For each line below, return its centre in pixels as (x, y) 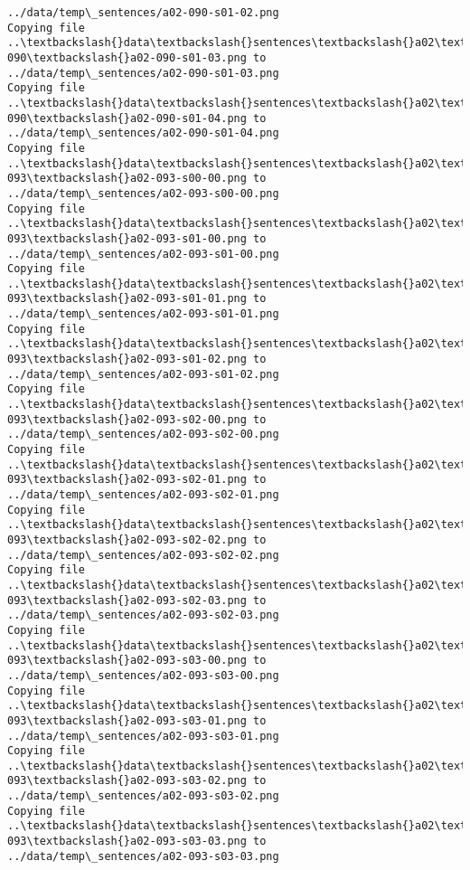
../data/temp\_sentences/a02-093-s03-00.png (143, 675)
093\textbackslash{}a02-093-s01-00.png (127, 238)
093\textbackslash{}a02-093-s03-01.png (127, 720)
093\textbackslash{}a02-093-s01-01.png (127, 299)
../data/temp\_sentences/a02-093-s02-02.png (143, 555)
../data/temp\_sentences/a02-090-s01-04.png (143, 133)
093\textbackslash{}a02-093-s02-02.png (127, 539)
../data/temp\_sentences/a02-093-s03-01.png (143, 736)
